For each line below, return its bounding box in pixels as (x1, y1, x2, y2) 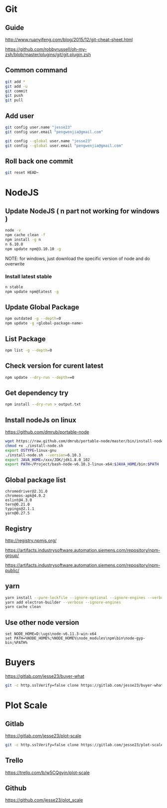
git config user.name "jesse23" (5, 125, 72, 130)
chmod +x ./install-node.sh (5, 443, 64, 448)
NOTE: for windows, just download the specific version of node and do (5, 256, 150, 262)
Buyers (5, 657, 36, 668)
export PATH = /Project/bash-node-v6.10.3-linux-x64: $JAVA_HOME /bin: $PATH (5, 462, 159, 467)
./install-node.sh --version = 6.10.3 (5, 453, 81, 458)
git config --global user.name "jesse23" (5, 138, 92, 143)
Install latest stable (5, 273, 52, 280)
